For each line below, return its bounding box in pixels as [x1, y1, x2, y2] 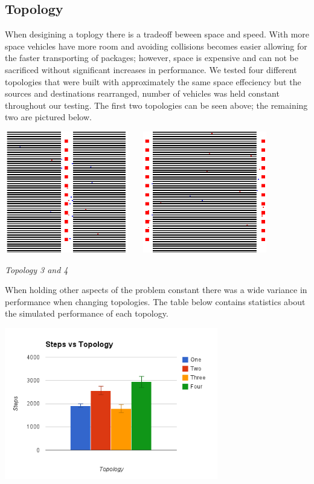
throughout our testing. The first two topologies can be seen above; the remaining [5, 98, 308, 111]
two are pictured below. [5, 111, 92, 123]
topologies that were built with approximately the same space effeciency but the [5, 75, 301, 88]
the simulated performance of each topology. [5, 307, 168, 320]
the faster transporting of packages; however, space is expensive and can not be [5, 51, 298, 64]
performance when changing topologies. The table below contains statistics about [5, 295, 306, 308]
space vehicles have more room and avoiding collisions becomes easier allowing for [5, 39, 307, 52]
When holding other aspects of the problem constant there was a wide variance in [5, 283, 307, 296]
